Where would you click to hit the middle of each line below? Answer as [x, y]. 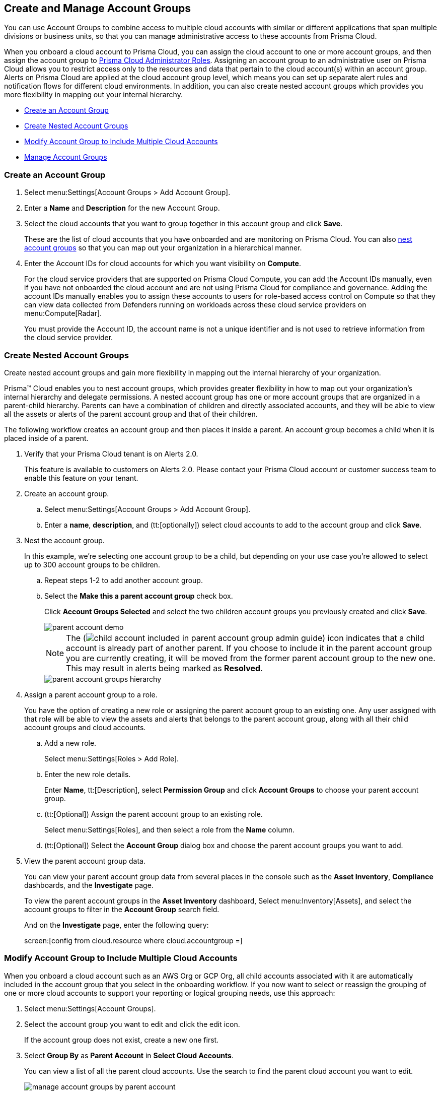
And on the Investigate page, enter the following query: [117, 925]
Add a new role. [70, 743]
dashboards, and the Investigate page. [89, 885]
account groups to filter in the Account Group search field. [122, 909]
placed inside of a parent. [46, 438]
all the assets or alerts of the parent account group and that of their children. [131, 414]
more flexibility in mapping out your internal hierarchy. [93, 95]
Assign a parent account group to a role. [91, 694]
